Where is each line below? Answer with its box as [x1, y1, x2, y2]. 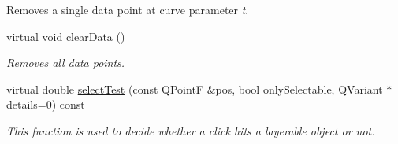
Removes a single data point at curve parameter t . [6, 2, 249, 17]
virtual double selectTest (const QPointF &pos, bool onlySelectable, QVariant [6, 80, 383, 97]
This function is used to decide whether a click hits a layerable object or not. [6, 122, 375, 138]
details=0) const [6, 96, 85, 113]
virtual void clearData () [6, 28, 125, 44]
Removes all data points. [6, 54, 125, 71]
